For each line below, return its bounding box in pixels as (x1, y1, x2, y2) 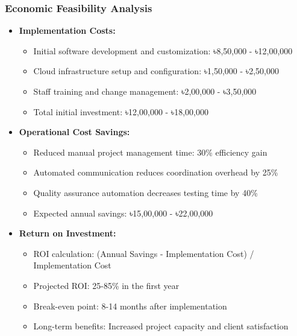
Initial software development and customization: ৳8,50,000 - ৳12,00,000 (33, 44, 293, 57)
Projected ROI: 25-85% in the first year (33, 279, 180, 291)
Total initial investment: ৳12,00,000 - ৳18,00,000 (33, 105, 209, 118)
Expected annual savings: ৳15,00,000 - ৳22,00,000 (33, 206, 213, 219)
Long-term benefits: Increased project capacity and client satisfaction (33, 320, 289, 332)
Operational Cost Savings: (19, 125, 130, 138)
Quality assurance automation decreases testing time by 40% (33, 186, 258, 198)
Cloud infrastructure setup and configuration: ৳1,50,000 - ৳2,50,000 (33, 65, 279, 77)
